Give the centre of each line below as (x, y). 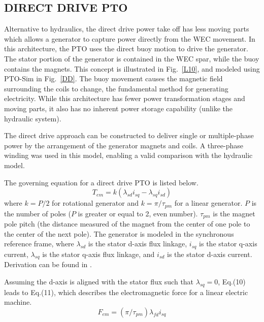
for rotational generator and (95, 203)
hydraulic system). (33, 118)
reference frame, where (39, 244)
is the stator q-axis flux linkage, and (98, 254)
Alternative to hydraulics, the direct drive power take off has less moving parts (127, 29)
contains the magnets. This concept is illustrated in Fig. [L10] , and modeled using (132, 68)
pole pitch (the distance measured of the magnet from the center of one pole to (127, 224)
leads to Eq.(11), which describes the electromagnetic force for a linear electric (126, 292)
